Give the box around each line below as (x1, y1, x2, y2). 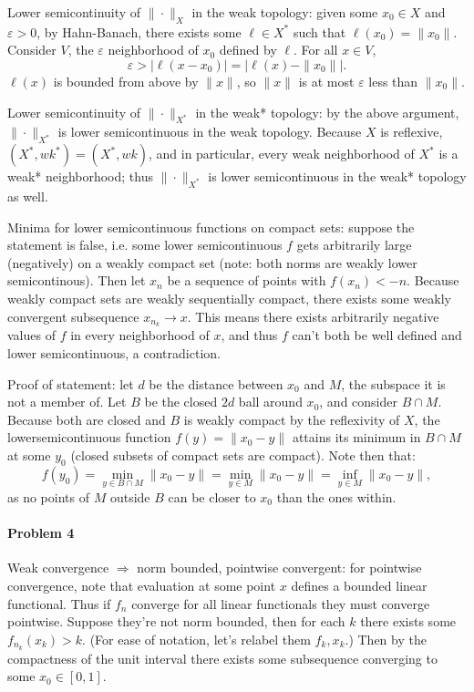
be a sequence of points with (167, 271, 326, 290)
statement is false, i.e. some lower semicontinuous (7, 235, 283, 254)
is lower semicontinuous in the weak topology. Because (57, 122, 362, 141)
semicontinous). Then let (7, 271, 146, 290)
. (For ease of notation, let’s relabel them (82, 629, 311, 648)
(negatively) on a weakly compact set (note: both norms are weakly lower (7, 253, 417, 272)
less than (368, 71, 418, 90)
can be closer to (168, 487, 256, 506)
